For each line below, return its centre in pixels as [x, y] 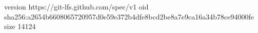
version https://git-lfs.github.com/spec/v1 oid [76, 6]
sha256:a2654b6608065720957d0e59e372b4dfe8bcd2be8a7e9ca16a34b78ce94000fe [129, 16]
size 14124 [20, 26]
